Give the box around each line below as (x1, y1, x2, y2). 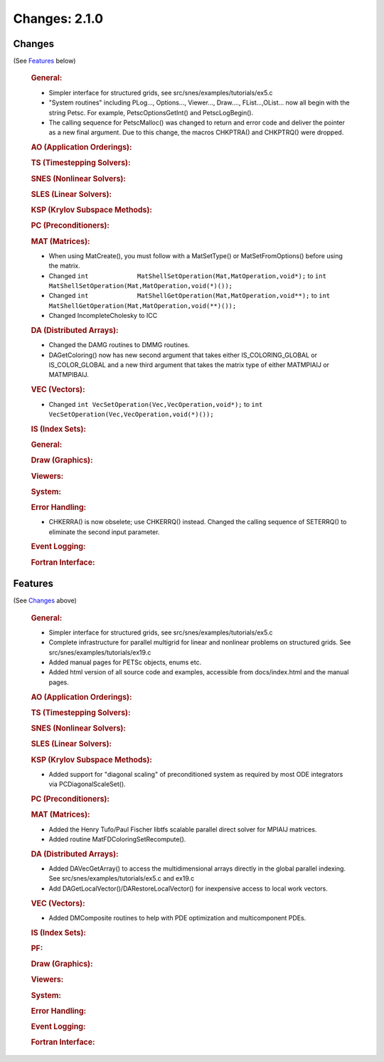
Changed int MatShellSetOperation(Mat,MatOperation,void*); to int (48, 271, 327, 280)
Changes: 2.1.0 (13, 11, 103, 26)
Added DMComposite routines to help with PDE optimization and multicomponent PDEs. (48, 913, 306, 922)
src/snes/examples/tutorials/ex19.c (48, 648, 151, 657)
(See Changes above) (13, 596, 78, 605)
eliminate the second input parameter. (48, 527, 160, 536)
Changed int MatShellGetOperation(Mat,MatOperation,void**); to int (48, 292, 331, 300)
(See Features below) (13, 57, 76, 65)
